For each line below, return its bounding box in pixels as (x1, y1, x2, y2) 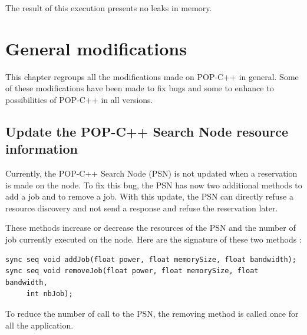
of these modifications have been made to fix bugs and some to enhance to (5, 82, 274, 94)
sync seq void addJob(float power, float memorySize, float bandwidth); (5, 255, 296, 264)
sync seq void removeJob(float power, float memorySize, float (5, 267, 259, 276)
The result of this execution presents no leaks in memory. (5, 2, 212, 14)
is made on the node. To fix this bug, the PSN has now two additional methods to (5, 178, 302, 191)
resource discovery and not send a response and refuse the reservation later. (5, 201, 278, 214)
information (5, 140, 78, 158)
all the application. (5, 319, 74, 331)
